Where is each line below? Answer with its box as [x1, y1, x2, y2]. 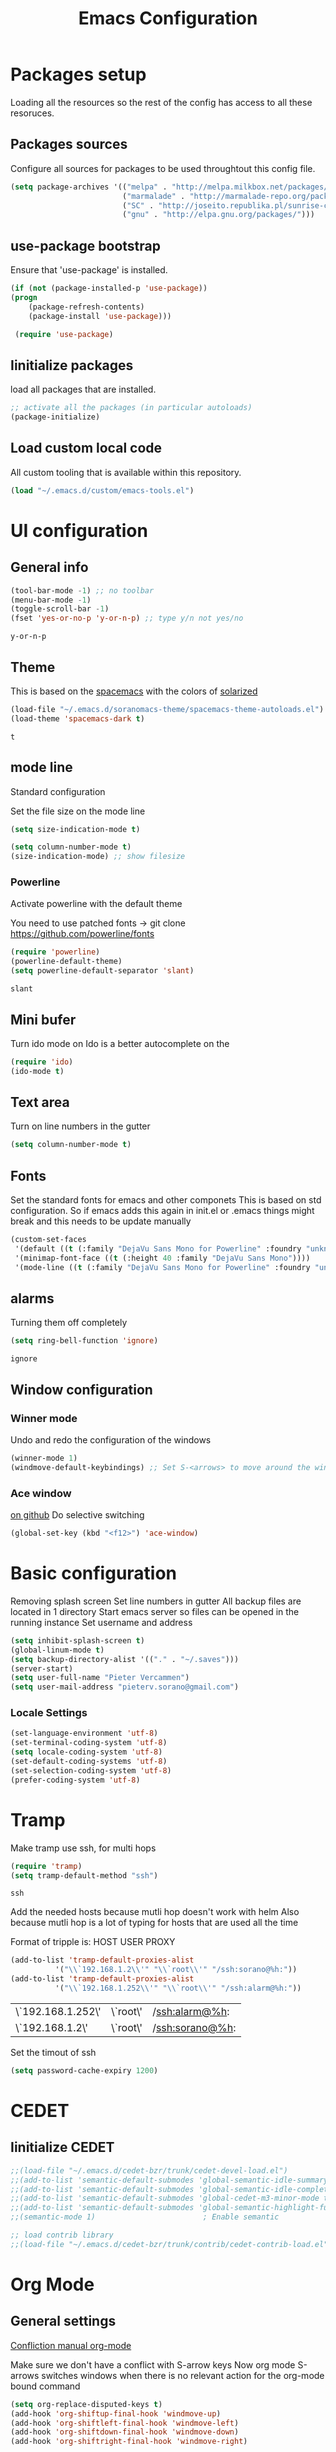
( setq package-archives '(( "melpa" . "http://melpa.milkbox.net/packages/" [10, 182, 333, 192]
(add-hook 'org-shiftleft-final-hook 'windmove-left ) [10, 2418, 240, 2428]
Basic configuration [10, 1562, 178, 1585]
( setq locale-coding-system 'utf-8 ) [10, 1747, 163, 1757]
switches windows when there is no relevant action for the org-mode [41, 2369, 325, 2381]
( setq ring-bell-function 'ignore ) [10, 1336, 159, 1346]
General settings [10, 2313, 117, 2330]
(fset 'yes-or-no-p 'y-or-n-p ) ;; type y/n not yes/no [10, 613, 244, 624]
